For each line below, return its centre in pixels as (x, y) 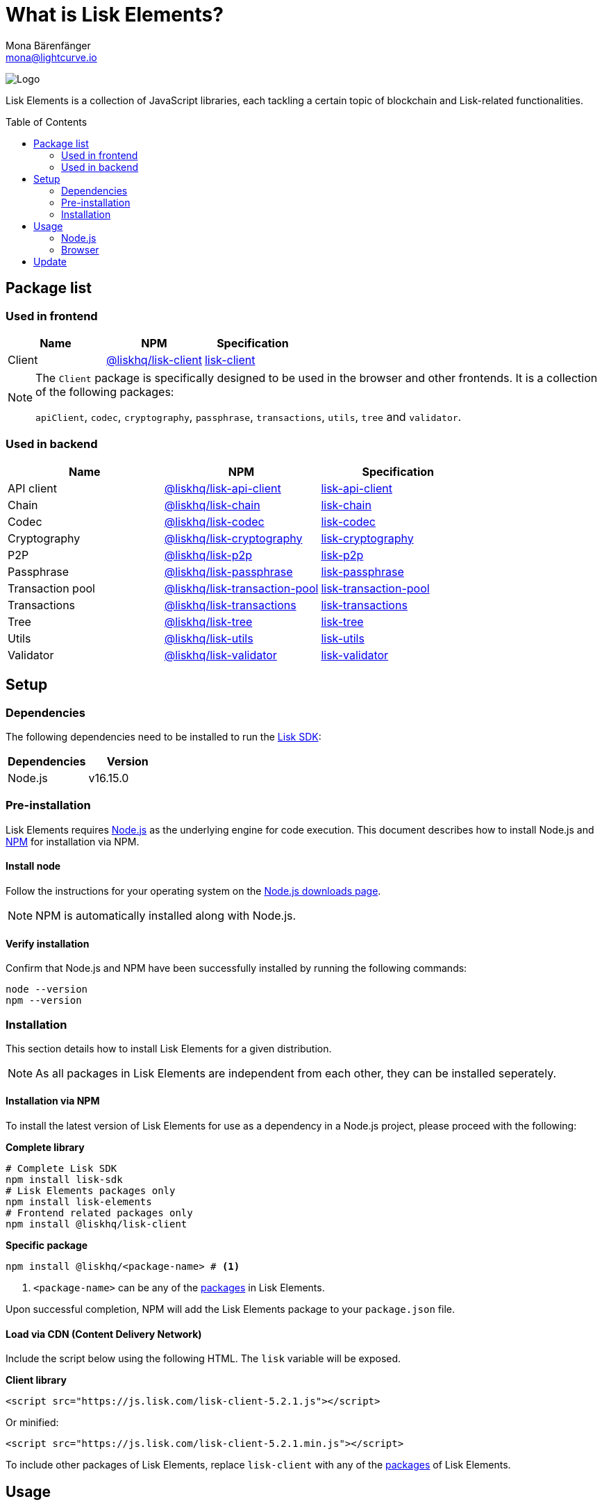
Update (50, 261)
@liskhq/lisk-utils (209, 638)
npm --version (44, 1001)
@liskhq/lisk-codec (214, 521)
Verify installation (48, 943)
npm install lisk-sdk (64, 1180)
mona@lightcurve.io (51, 57)
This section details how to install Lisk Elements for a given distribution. (169, 1048)
